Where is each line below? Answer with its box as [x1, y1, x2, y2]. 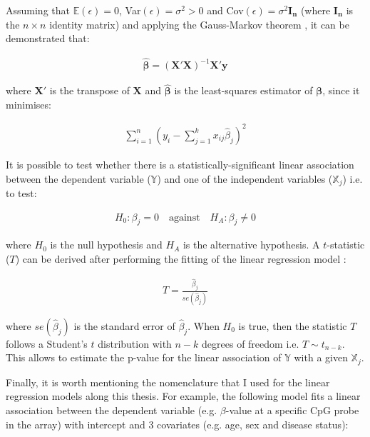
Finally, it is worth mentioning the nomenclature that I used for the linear [6, 374, 330, 389]
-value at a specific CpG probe [225, 403, 359, 418]
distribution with [98, 336, 172, 351]
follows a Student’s [6, 336, 88, 351]
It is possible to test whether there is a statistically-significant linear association [6, 156, 354, 171]
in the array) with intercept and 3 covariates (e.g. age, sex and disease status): [6, 416, 349, 431]
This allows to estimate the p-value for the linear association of [6, 350, 282, 365]
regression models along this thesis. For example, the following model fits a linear [6, 388, 361, 403]
